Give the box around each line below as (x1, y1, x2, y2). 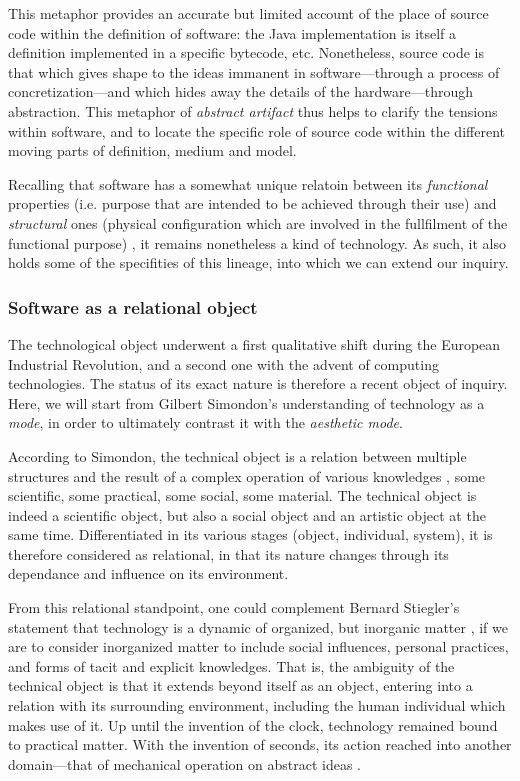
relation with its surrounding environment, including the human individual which (8, 695, 506, 716)
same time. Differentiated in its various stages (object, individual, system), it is (8, 524, 493, 545)
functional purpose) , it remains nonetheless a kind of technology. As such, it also (8, 232, 507, 253)
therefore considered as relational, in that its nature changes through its (8, 543, 449, 564)
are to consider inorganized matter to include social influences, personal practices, (8, 636, 509, 657)
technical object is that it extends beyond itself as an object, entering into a (8, 675, 473, 696)
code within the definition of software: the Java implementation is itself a (8, 22, 457, 43)
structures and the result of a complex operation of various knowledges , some (8, 465, 486, 486)
